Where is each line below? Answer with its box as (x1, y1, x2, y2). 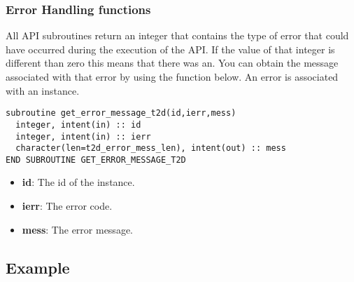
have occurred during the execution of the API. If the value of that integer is (6, 41, 335, 56)
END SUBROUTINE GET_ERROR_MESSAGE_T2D (6, 154, 186, 165)
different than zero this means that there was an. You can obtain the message (6, 55, 339, 70)
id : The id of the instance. (22, 175, 135, 189)
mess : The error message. (22, 222, 133, 236)
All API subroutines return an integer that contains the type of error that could (6, 28, 349, 43)
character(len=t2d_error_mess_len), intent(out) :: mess (15, 143, 286, 154)
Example (6, 256, 70, 278)
